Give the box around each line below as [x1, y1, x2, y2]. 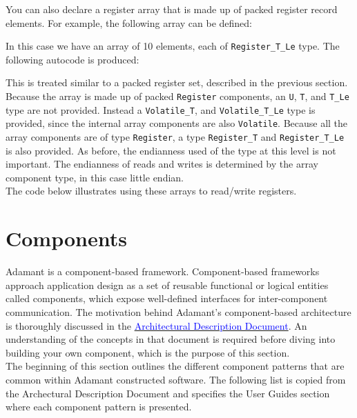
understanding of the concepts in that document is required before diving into [6, 332, 336, 346]
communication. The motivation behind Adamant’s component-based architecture [6, 304, 351, 319]
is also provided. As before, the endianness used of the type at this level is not [6, 143, 336, 157]
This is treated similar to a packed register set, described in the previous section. [6, 75, 348, 90]
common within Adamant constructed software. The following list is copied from [6, 372, 346, 386]
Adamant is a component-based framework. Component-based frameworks [6, 264, 320, 279]
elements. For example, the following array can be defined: [6, 15, 252, 30]
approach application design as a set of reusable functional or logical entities [6, 277, 329, 292]
